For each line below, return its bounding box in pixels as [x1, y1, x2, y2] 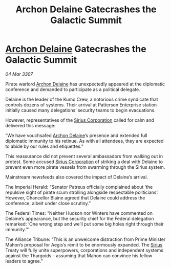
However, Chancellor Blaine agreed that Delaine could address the [5, 194, 145, 200]
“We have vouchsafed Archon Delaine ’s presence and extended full [5, 132, 147, 139]
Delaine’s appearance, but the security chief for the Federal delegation [5, 215, 154, 221]
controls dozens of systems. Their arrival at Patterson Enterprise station [5, 101, 157, 108]
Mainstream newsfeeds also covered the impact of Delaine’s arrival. [5, 174, 148, 180]
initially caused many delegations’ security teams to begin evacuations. [5, 107, 156, 113]
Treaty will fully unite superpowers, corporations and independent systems [5, 247, 164, 253]
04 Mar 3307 [5, 71, 33, 77]
